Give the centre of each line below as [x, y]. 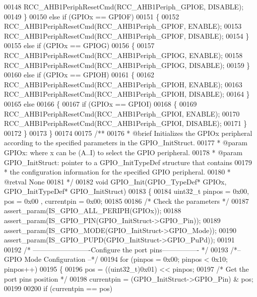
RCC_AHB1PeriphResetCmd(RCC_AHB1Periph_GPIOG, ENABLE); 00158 [123, 55]
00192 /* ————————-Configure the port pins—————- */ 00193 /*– [123, 249]
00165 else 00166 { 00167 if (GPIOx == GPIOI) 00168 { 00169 [100, 103]
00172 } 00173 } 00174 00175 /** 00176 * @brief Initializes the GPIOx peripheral [128, 133]
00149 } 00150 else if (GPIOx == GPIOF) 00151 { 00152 [92, 16]
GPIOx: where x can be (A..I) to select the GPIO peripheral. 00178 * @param [123, 152]
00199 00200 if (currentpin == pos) [58, 288]
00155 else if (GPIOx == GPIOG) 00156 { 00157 [79, 45]
